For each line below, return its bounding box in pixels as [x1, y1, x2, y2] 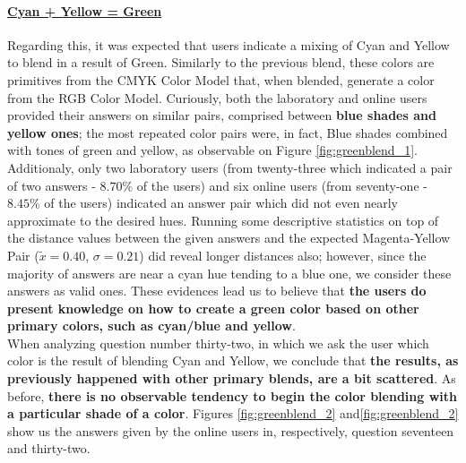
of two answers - [7, 176, 96, 194]
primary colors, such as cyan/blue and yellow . [7, 316, 296, 335]
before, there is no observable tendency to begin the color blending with [7, 386, 457, 405]
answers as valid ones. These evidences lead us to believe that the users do [7, 281, 427, 300]
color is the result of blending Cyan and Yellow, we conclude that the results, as [7, 351, 459, 370]
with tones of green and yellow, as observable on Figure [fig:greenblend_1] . [7, 141, 418, 159]
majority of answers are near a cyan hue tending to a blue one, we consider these [7, 263, 452, 282]
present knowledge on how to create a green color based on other [7, 298, 419, 317]
